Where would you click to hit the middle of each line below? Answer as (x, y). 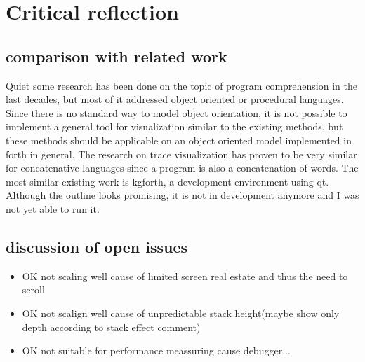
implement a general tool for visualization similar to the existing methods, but (174, 126)
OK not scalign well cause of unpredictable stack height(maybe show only (181, 313)
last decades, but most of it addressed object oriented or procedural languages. (175, 99)
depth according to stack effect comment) (111, 327)
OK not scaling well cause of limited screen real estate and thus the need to (185, 276)
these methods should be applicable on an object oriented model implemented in (179, 140)
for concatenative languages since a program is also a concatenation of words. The (182, 168)
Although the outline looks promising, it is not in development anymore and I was (182, 195)
